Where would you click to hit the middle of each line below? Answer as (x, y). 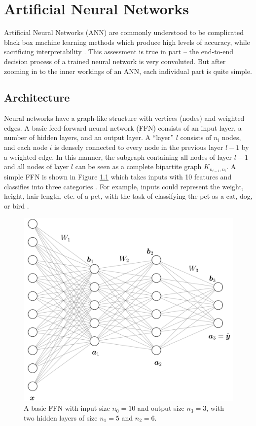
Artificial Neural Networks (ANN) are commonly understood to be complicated (124, 32)
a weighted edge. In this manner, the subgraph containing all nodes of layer (118, 157)
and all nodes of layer (37, 166)
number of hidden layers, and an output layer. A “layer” (89, 137)
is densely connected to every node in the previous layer (139, 147)
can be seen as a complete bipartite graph (138, 166)
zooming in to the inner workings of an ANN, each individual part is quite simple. (128, 71)
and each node (26, 147)
